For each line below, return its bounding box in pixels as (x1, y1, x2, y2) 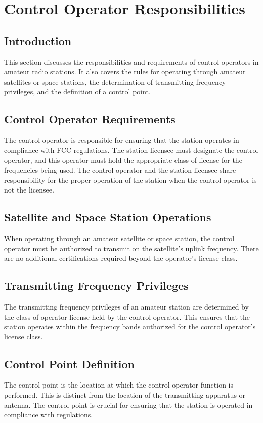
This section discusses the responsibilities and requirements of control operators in (4, 56, 259, 67)
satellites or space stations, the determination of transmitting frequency (4, 76, 226, 87)
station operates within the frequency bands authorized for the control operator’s (4, 321, 256, 332)
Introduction (4, 32, 72, 48)
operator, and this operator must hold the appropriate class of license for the (4, 155, 242, 165)
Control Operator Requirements (4, 111, 176, 127)
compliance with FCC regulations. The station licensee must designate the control (4, 144, 258, 155)
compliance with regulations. (4, 409, 93, 420)
